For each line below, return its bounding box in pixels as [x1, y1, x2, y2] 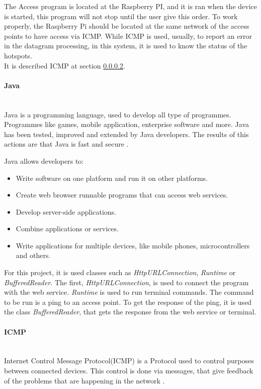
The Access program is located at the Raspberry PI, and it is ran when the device [4, 1, 257, 11]
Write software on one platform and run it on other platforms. [16, 172, 208, 183]
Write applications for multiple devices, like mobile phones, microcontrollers [16, 240, 250, 250]
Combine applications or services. [16, 223, 119, 234]
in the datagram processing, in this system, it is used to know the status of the [4, 40, 247, 51]
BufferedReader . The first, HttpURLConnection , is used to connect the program [4, 277, 249, 287]
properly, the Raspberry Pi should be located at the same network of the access [4, 21, 249, 31]
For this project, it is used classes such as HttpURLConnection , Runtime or [4, 267, 236, 278]
